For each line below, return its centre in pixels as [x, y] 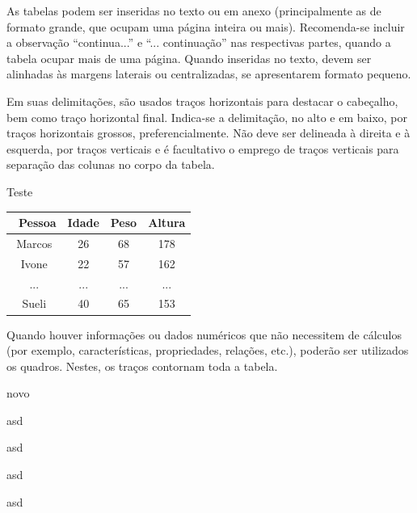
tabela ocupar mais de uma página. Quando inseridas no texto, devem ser [189, 58]
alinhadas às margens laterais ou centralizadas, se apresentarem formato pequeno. [209, 74]
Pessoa [38, 223]
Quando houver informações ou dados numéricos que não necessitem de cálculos [204, 334]
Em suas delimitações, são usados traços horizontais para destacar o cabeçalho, [202, 101]
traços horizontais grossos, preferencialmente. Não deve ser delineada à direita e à [208, 133]
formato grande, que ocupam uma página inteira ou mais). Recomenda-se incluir [206, 26]
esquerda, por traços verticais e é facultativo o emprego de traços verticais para [203, 148]
